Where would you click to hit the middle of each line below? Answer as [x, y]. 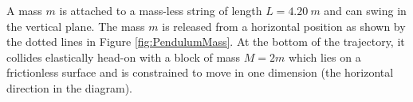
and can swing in [365, 10]
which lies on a [324, 57]
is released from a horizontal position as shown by [284, 26]
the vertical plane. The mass [76, 26]
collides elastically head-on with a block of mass [124, 57]
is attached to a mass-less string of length [161, 10]
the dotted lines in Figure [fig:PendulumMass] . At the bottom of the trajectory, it [206, 42]
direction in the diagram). [69, 87]
